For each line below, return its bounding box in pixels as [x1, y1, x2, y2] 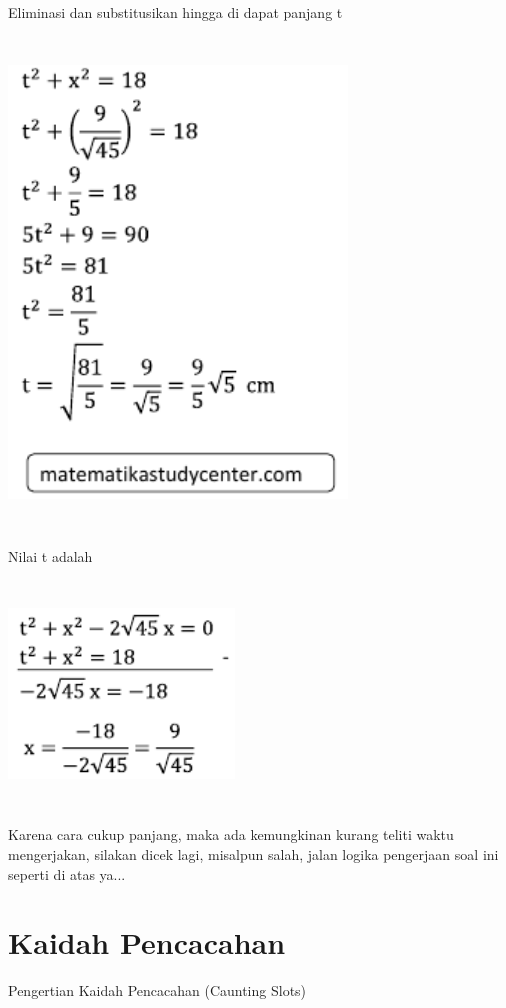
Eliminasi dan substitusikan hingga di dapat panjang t [8, 2, 343, 22]
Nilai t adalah [8, 545, 93, 566]
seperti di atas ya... [8, 863, 126, 884]
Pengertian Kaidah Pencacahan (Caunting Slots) [8, 980, 307, 1001]
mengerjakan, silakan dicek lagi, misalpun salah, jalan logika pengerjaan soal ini [8, 844, 499, 865]
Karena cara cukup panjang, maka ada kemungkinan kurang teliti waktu [8, 824, 454, 845]
